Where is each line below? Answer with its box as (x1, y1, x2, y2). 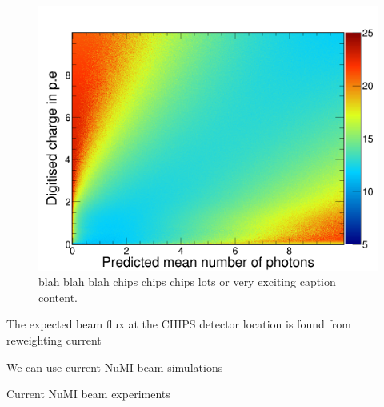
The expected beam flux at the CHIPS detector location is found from (6, 316, 351, 332)
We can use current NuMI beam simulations (6, 358, 223, 375)
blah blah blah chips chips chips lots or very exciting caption (38, 273, 336, 290)
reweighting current (6, 332, 102, 349)
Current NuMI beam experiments (6, 385, 170, 402)
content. (38, 288, 78, 305)
